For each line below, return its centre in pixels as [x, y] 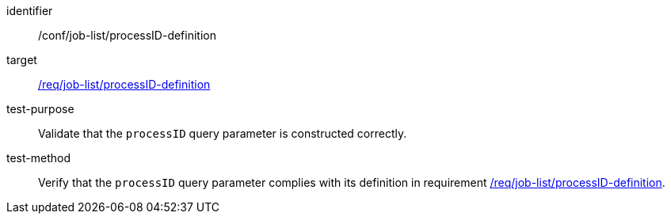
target [22, 60]
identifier [30, 11]
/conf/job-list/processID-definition [127, 35]
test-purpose [40, 109]
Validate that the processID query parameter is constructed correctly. [223, 133]
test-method [38, 158]
